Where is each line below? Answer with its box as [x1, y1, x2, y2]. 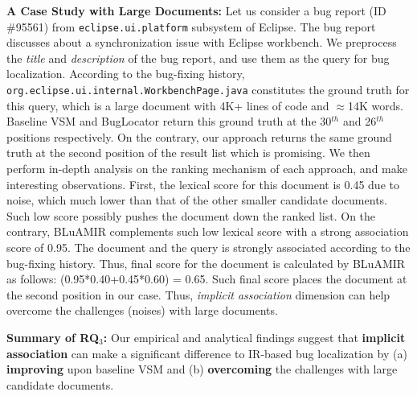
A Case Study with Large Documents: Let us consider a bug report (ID [6, 2, 386, 19]
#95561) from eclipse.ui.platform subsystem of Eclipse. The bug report [6, 18, 376, 35]
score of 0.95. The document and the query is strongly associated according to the [6, 239, 411, 256]
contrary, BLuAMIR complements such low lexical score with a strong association [6, 223, 409, 240]
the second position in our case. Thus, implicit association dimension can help [6, 286, 390, 303]
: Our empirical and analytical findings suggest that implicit [103, 329, 406, 345]
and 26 [342, 113, 377, 130]
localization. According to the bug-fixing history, [6, 65, 245, 82]
